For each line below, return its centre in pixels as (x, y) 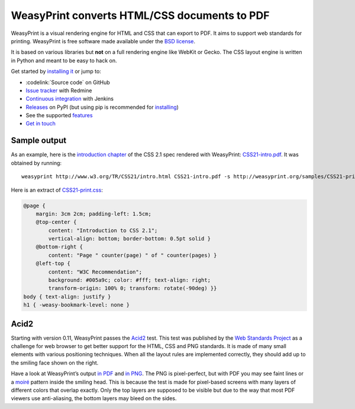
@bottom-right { (59, 247)
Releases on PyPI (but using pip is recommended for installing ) (102, 107)
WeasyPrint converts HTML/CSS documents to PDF (140, 15)
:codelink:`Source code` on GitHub (68, 82)
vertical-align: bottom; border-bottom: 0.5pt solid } (130, 239)
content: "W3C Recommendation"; (95, 272)
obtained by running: (36, 163)
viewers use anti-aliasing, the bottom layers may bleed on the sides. (94, 398)
